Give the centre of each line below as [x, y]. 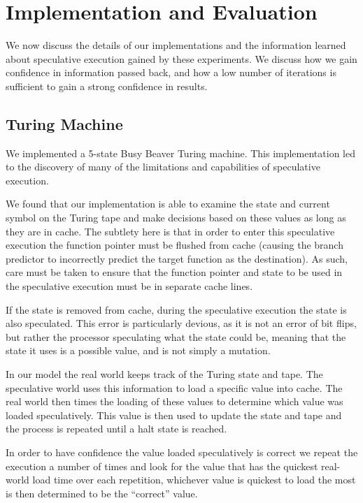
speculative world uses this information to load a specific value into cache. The [174, 387]
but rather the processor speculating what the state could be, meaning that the [176, 336]
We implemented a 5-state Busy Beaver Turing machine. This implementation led [180, 153]
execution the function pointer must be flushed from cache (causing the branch [175, 245]
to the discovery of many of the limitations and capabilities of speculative [163, 167]
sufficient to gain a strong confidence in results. [107, 86]
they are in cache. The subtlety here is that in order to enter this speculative [170, 231]
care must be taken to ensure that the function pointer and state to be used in [174, 272]
